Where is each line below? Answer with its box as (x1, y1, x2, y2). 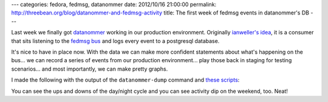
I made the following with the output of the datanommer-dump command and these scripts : (11, 76, 240, 84)
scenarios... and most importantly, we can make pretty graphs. (11, 65, 168, 72)
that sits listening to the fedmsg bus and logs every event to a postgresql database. (11, 37, 220, 45)
